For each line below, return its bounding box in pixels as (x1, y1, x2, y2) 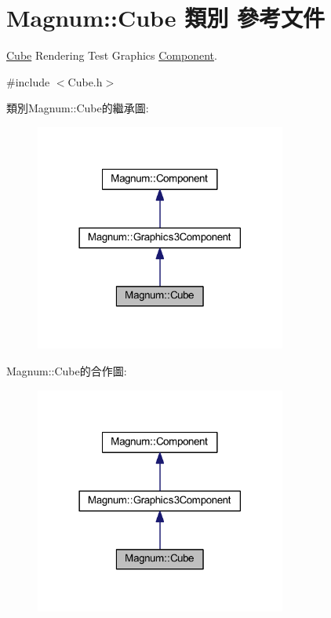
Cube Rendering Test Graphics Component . (6, 47, 217, 64)
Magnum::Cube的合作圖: (6, 363, 127, 379)
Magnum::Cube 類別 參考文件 (6, 2, 326, 34)
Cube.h (67, 73, 103, 90)
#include (6, 73, 50, 90)
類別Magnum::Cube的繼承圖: (6, 100, 149, 116)
